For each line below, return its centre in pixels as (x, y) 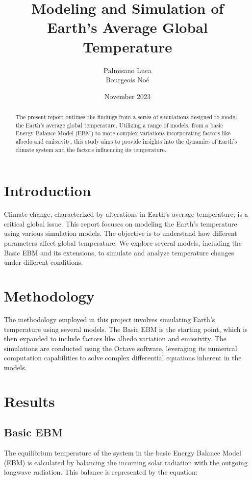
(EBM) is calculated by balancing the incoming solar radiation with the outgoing (126, 462)
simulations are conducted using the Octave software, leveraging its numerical (121, 348)
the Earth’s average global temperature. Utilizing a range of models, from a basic (119, 125)
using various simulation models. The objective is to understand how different (121, 233)
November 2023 (127, 96)
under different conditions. (44, 262)
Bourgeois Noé (127, 80)
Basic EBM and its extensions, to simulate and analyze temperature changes (119, 252)
